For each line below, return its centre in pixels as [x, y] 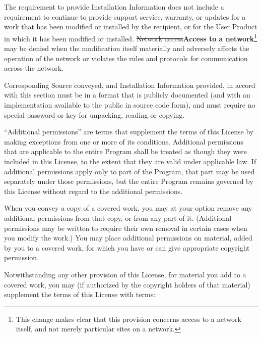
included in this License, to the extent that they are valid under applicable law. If [130, 161]
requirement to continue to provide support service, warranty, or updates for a [125, 16]
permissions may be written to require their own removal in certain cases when [126, 228]
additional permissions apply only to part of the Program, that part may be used [129, 171]
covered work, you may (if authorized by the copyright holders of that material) [127, 284]
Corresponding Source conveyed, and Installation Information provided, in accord [130, 85]
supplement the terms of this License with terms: [80, 294]
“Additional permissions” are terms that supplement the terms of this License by [129, 132]
